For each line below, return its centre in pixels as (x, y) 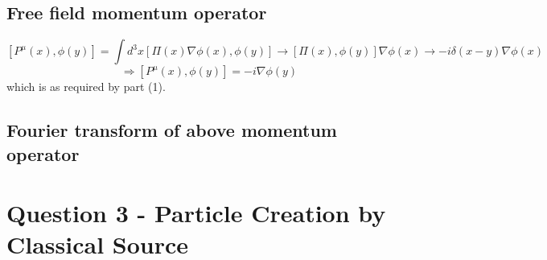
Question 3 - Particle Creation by (196, 213)
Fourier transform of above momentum (172, 130)
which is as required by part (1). (86, 87)
